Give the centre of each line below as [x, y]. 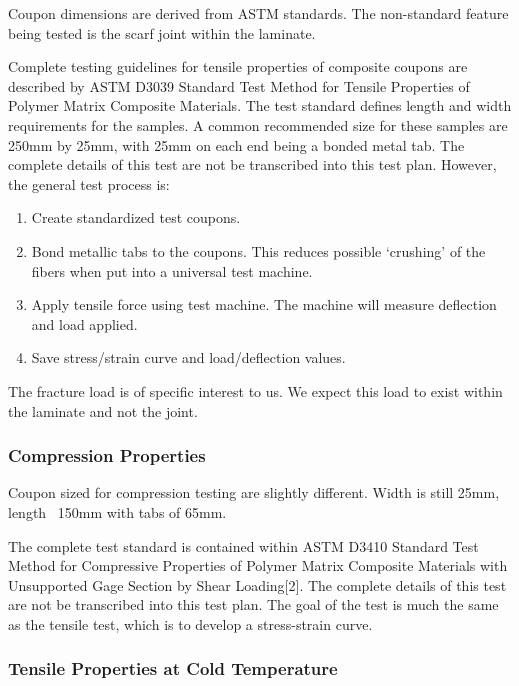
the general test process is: [89, 183]
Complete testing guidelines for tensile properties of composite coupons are [238, 66]
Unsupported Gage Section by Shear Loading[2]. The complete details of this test [257, 584]
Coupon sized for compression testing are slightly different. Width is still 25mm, [254, 492]
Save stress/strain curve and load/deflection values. [188, 357]
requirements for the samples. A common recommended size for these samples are [258, 124]
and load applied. [84, 323]
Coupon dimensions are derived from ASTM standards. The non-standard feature [258, 13]
